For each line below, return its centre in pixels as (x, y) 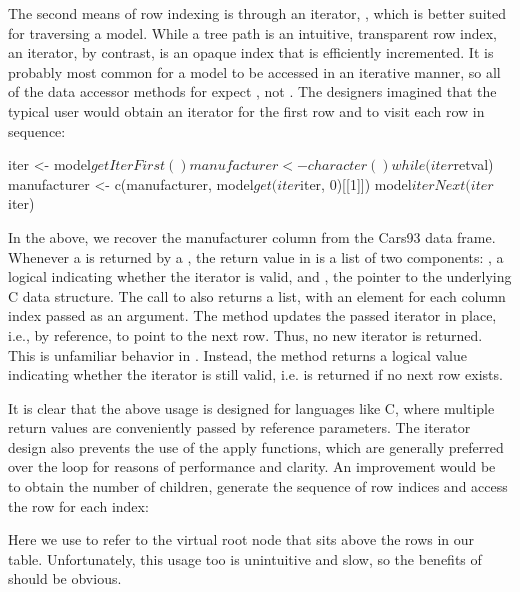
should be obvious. (65, 578)
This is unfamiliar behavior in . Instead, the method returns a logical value (237, 354)
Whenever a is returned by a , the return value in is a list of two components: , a (256, 256)
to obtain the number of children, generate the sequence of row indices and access (258, 486)
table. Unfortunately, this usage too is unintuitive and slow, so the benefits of (245, 558)
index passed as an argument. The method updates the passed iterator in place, (252, 315)
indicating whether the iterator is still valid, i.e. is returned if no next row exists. (255, 374)
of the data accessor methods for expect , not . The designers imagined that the (252, 91)
